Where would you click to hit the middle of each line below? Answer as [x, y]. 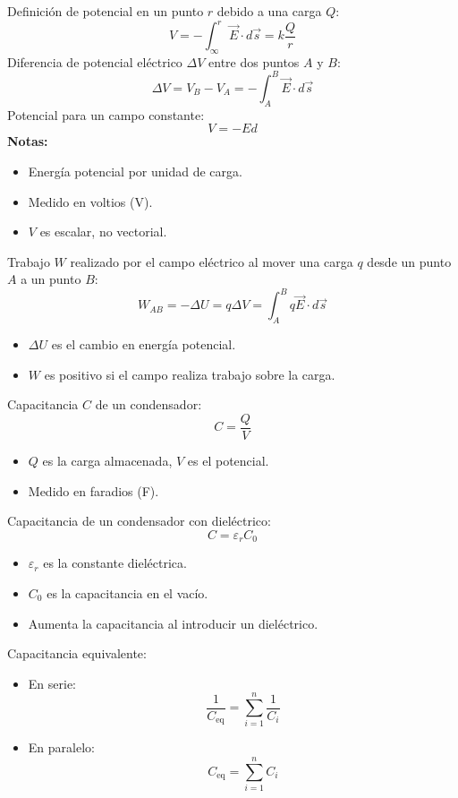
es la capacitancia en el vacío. [127, 592]
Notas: [28, 141]
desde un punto [409, 261]
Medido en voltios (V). [90, 201]
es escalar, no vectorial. [103, 232]
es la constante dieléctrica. [115, 563]
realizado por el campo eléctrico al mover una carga [212, 261]
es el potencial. [228, 461]
